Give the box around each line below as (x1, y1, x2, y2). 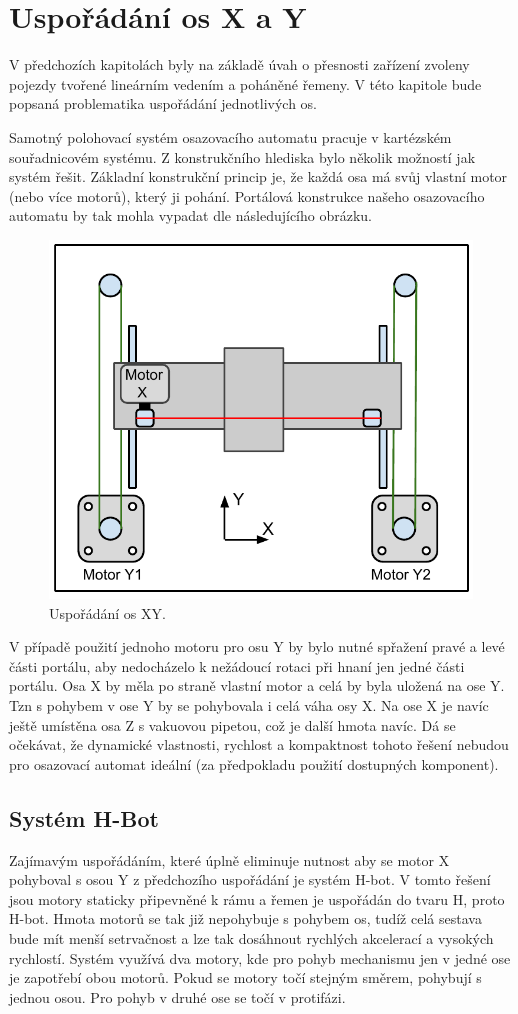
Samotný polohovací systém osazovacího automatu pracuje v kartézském (9, 126, 452, 147)
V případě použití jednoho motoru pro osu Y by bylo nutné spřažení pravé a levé (9, 636, 505, 657)
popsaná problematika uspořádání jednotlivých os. (9, 93, 317, 114)
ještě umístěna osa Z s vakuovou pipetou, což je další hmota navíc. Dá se (9, 714, 456, 735)
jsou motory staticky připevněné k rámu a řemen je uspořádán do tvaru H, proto (9, 888, 505, 909)
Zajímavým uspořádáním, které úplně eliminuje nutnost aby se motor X (9, 849, 450, 870)
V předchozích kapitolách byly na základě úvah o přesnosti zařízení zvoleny (9, 54, 470, 75)
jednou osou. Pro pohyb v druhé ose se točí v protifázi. (9, 986, 346, 1007)
